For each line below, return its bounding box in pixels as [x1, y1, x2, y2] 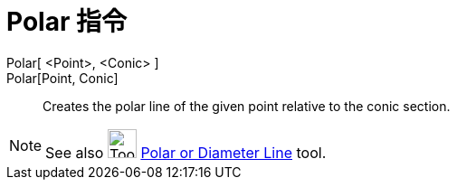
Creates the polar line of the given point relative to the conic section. [43, 98, 451, 114]
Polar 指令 [6, 6, 127, 37]
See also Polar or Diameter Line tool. [45, 143, 327, 162]
